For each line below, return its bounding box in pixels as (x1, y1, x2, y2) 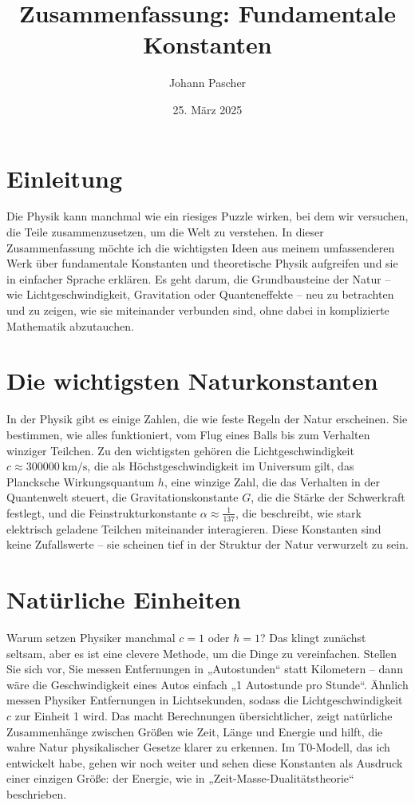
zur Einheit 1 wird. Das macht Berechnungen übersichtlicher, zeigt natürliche (14, 707, 393, 724)
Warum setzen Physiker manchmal (6, 629, 176, 646)
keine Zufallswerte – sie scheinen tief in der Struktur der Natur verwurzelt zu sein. (6, 536, 409, 553)
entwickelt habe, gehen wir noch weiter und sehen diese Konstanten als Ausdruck (6, 754, 403, 771)
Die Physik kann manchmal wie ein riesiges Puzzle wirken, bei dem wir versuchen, (6, 208, 409, 224)
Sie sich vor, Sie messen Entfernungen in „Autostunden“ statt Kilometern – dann (6, 660, 403, 677)
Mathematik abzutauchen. (6, 317, 134, 334)
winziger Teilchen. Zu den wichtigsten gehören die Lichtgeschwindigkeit (6, 442, 354, 458)
